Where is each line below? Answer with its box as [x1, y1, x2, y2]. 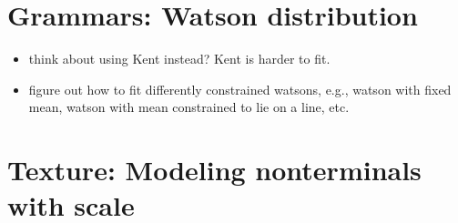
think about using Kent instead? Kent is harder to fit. [28, 49, 331, 68]
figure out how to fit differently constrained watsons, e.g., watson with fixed [28, 79, 452, 98]
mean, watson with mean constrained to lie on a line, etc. [28, 97, 350, 117]
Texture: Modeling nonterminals [7, 151, 422, 188]
